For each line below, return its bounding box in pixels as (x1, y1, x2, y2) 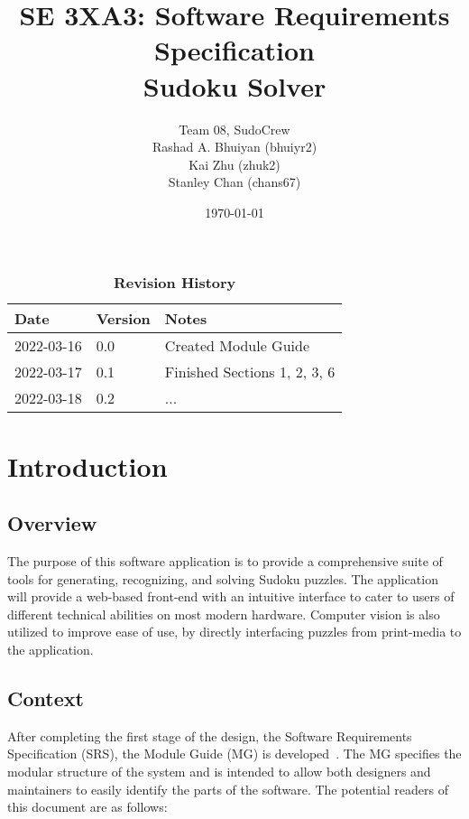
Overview (7, 509, 97, 537)
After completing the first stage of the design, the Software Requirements (7, 726, 412, 745)
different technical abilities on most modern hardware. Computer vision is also (7, 604, 440, 623)
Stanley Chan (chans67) (168, 172, 301, 191)
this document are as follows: (7, 797, 168, 816)
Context (7, 684, 84, 712)
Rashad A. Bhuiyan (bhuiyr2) (152, 137, 317, 156)
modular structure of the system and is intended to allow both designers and (7, 762, 431, 780)
